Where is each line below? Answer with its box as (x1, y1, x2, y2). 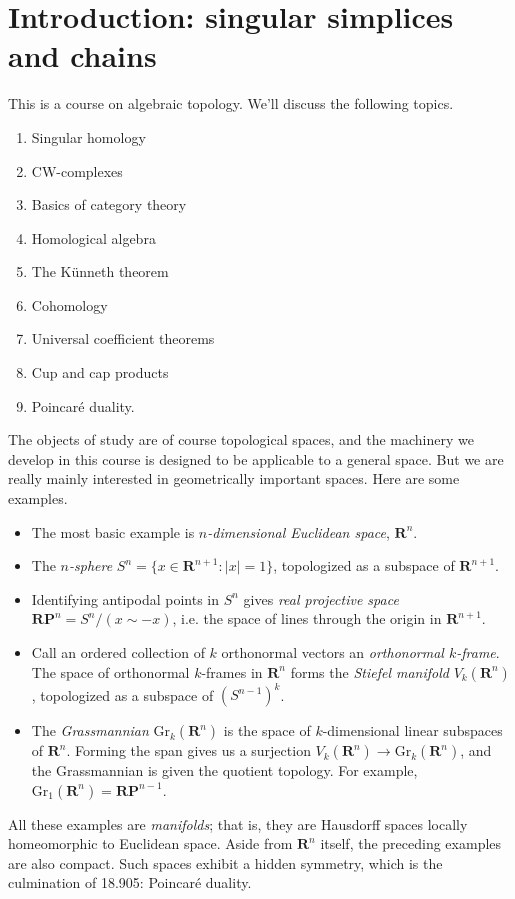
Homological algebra (31, 227, 156, 248)
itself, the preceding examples (320, 833, 502, 854)
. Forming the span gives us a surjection (66, 740, 311, 761)
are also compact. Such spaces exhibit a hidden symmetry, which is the (8, 852, 443, 873)
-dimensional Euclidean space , (207, 521, 390, 542)
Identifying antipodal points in (31, 588, 219, 609)
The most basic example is (31, 521, 195, 542)
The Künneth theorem (31, 261, 169, 282)
